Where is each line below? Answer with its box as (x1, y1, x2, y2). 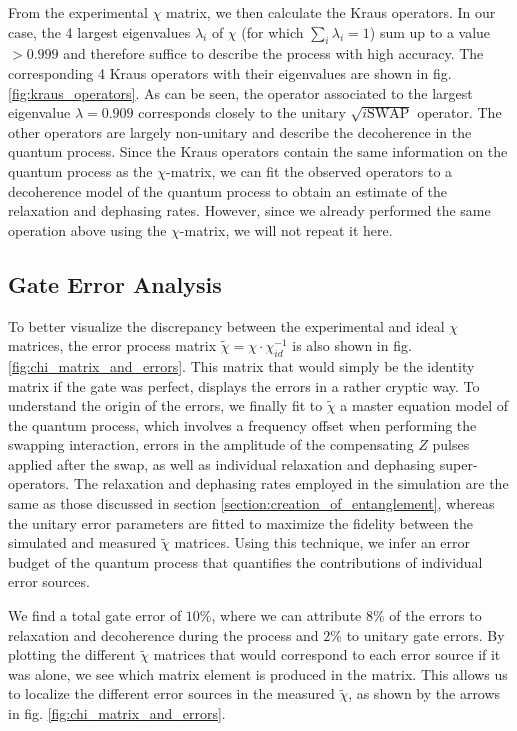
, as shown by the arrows (348, 683, 501, 704)
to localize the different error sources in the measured (8, 683, 335, 704)
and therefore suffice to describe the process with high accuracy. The (63, 43, 484, 64)
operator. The (417, 102, 502, 123)
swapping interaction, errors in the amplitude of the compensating (8, 434, 414, 455)
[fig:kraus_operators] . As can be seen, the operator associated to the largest (8, 82, 473, 103)
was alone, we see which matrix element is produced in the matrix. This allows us (8, 663, 508, 684)
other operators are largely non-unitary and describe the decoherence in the (8, 121, 472, 142)
